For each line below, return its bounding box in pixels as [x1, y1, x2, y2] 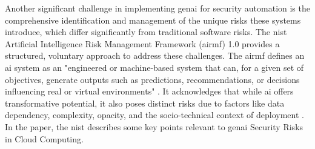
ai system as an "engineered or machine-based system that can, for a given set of [5, 61, 304, 73]
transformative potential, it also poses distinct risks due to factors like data [5, 96, 285, 109]
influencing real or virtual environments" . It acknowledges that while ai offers [5, 85, 294, 98]
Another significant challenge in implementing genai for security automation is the [5, 2, 310, 14]
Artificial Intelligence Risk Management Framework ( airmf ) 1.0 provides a [5, 37, 280, 50]
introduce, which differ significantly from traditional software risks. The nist [5, 25, 287, 38]
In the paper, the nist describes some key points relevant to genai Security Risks [5, 120, 303, 133]
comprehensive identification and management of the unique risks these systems [5, 13, 301, 26]
